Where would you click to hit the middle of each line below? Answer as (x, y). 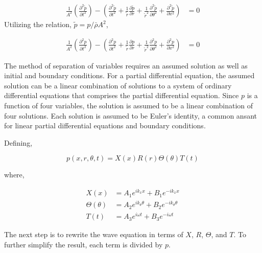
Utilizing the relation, (38, 24)
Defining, (18, 142)
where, (14, 175)
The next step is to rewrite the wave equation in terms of (94, 234)
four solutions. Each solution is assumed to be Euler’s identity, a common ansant (130, 115)
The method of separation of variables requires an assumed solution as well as (126, 65)
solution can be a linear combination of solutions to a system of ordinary (118, 85)
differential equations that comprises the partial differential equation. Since (122, 95)
